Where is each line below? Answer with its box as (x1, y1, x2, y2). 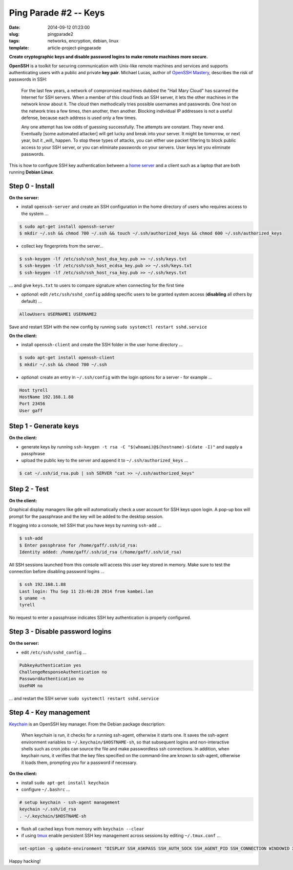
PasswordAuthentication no (19, 676, 84, 681)
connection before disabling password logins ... (9, 569, 105, 574)
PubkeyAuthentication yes (19, 662, 82, 668)
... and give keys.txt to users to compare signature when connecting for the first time (9, 282, 185, 288)
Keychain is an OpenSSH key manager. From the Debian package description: (9, 721, 166, 727)
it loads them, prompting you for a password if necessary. (21, 760, 138, 765)
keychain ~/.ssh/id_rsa (19, 806, 77, 812)
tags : (9, 38, 20, 44)
